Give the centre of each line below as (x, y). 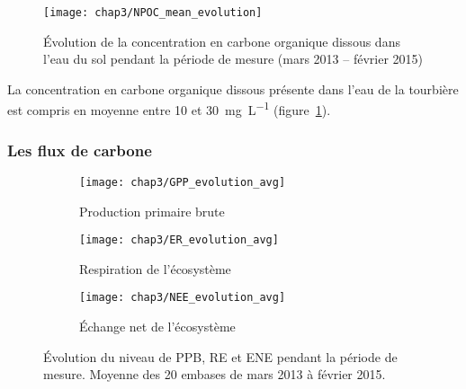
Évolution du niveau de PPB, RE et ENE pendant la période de (220, 356)
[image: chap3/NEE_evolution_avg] (183, 298)
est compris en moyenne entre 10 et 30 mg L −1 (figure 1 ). (169, 109)
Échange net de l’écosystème (157, 327)
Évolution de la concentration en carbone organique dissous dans (222, 41)
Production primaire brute (152, 211)
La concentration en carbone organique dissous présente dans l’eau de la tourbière (233, 88)
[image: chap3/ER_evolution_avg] (179, 240)
